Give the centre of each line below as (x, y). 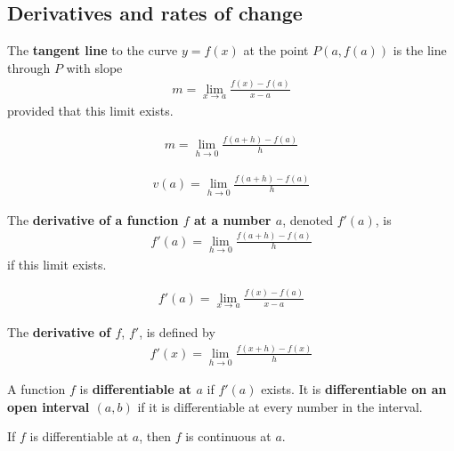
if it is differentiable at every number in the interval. (280, 406)
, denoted (308, 219)
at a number (232, 219)
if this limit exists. (57, 264)
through (29, 67)
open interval (49, 406)
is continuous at (228, 436)
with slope (94, 67)
